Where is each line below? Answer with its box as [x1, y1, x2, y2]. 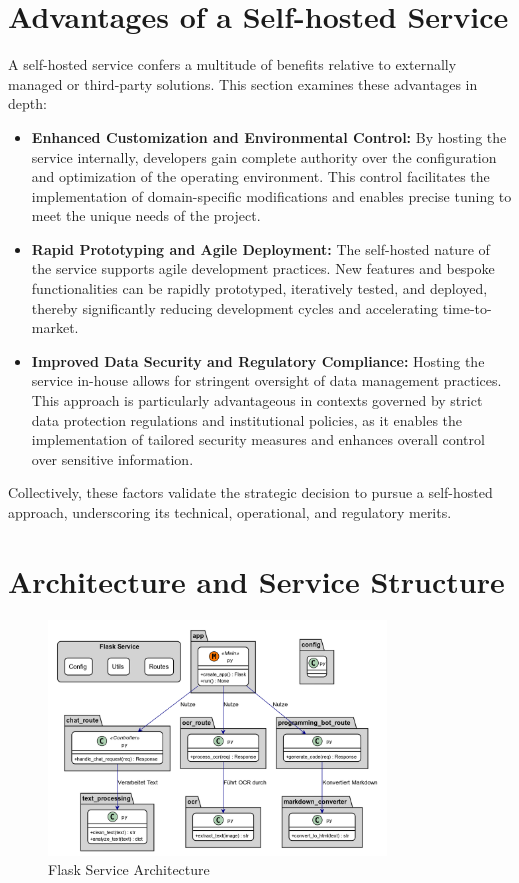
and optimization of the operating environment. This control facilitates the [31, 166, 490, 187]
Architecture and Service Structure [8, 560, 505, 601]
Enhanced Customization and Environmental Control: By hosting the [31, 126, 507, 147]
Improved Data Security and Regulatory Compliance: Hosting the [31, 350, 485, 371]
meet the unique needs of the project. [31, 205, 261, 226]
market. [31, 317, 79, 338]
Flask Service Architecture [48, 859, 210, 880]
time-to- [442, 297, 492, 318]
